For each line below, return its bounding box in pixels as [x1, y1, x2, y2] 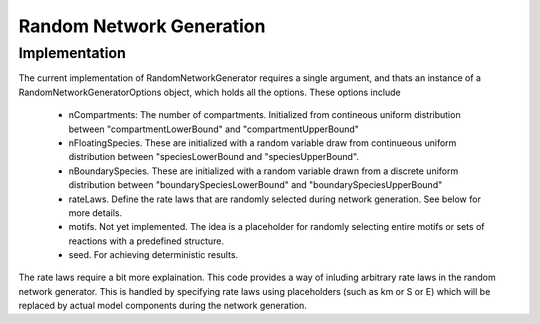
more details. [68, 206, 123, 219]
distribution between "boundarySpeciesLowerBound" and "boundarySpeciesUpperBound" [68, 179, 443, 191]
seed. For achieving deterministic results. [68, 249, 239, 261]
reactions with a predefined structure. [68, 235, 225, 247]
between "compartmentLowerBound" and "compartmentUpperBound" [68, 123, 360, 135]
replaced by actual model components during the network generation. [18, 300, 307, 312]
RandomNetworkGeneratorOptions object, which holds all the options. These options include [18, 86, 401, 98]
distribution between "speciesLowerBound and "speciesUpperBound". [68, 151, 360, 163]
